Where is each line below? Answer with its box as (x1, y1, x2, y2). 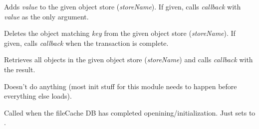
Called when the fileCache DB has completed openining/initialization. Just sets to (4, 107, 256, 118)
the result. (4, 64, 35, 74)
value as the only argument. (4, 11, 89, 21)
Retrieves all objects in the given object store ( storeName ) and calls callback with (4, 54, 253, 65)
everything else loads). (4, 91, 72, 101)
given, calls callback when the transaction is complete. (4, 37, 169, 48)
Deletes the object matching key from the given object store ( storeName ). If (4, 28, 236, 38)
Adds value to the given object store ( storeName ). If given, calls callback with (4, 1, 241, 11)
